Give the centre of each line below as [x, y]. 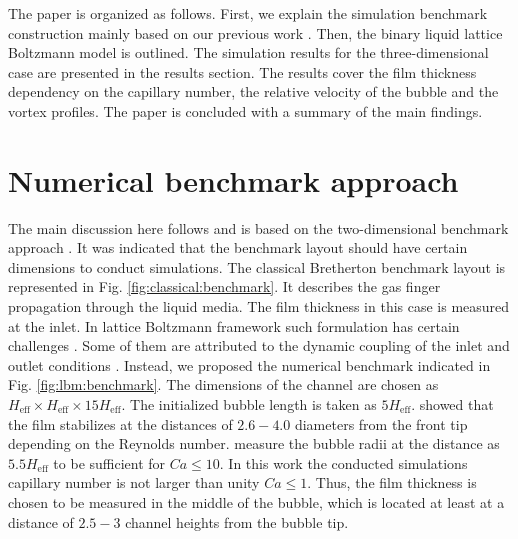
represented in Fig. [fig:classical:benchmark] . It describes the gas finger [224, 286]
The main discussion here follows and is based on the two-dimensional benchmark [258, 227]
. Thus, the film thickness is [392, 482]
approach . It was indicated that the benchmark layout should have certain [238, 247]
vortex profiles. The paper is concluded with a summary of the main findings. [245, 110]
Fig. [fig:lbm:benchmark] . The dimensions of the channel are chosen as [223, 384]
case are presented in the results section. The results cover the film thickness [242, 71]
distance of [41, 521]
